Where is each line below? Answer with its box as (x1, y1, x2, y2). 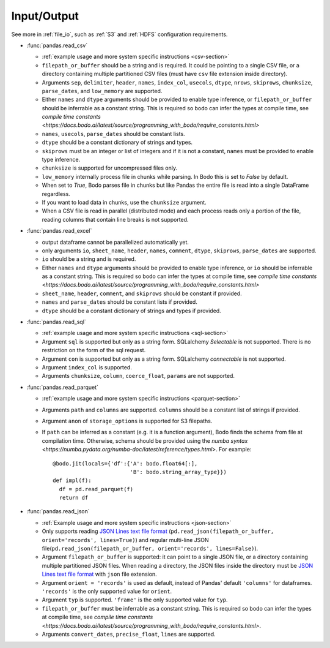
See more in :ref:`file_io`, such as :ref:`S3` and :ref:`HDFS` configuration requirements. (11, 31, 228, 38)
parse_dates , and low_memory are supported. (42, 87, 163, 94)
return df (59, 494, 89, 502)
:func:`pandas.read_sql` (26, 318, 87, 326)
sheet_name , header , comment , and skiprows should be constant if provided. (42, 290, 242, 297)
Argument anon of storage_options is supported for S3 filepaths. (42, 417, 213, 424)
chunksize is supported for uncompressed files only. (42, 164, 177, 171)
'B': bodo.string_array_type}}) (130, 469, 227, 475)
